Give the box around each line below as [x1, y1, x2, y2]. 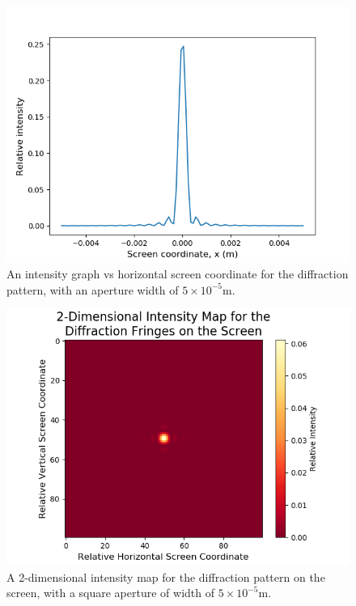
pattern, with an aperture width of [6, 281, 179, 298]
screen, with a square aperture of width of [6, 584, 214, 601]
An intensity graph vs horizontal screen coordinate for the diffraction [6, 265, 349, 282]
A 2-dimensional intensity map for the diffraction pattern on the [6, 568, 325, 585]
